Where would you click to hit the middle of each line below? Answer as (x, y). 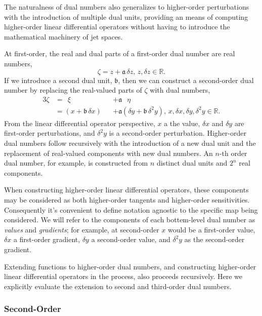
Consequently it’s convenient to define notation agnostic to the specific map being (131, 209)
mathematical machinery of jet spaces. (63, 36)
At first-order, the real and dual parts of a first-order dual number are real (120, 53)
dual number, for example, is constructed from (76, 163)
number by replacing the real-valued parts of (73, 90)
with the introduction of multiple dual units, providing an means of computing (126, 16)
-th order (233, 153)
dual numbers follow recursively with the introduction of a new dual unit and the (130, 143)
